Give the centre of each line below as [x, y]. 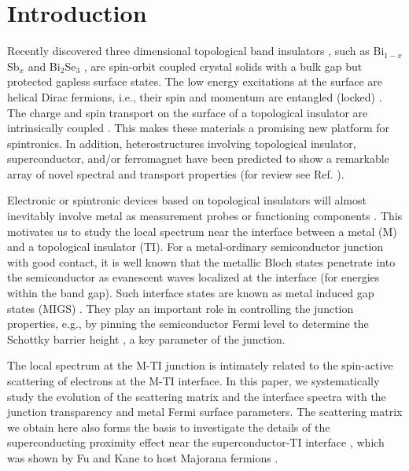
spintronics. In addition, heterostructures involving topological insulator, [182, 143]
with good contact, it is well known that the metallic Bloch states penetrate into [201, 261]
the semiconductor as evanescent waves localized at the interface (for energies [193, 277]
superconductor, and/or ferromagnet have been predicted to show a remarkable [198, 158]
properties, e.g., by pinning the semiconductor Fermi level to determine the [188, 324]
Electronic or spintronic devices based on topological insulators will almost [187, 200]
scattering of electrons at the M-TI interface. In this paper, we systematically [193, 381]
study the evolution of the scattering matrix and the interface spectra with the [197, 396]
